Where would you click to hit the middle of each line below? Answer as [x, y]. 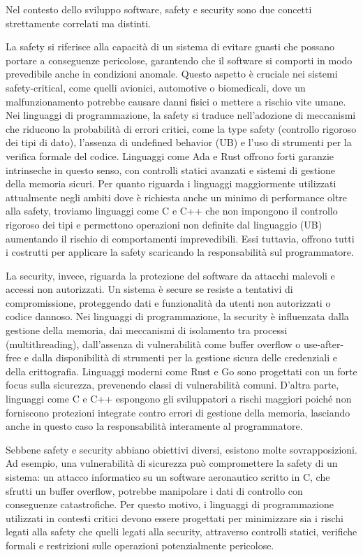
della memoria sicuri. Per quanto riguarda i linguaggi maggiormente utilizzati [171, 183]
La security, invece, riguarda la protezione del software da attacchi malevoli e [170, 275]
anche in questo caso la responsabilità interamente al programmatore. [154, 426]
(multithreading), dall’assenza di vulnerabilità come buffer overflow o [153, 343]
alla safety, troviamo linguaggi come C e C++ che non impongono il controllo [172, 211]
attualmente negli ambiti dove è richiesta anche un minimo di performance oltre [177, 197]
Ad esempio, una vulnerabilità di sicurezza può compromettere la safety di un [172, 463]
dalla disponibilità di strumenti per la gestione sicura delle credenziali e [184, 357]
